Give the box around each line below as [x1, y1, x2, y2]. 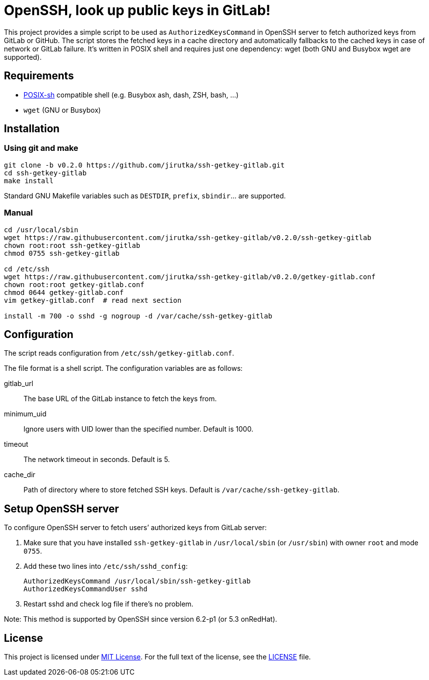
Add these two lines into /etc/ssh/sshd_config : [24, 562, 188, 571]
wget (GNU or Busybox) [24, 105, 101, 114]
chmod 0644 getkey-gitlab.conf [4, 288, 124, 296]
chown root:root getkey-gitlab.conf [4, 280, 144, 289]
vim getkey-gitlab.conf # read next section [4, 296, 182, 304]
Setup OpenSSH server [4, 502, 119, 515]
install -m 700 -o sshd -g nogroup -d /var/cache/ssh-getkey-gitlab [4, 312, 272, 320]
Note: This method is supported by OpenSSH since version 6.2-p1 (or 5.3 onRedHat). [4, 615, 277, 624]
